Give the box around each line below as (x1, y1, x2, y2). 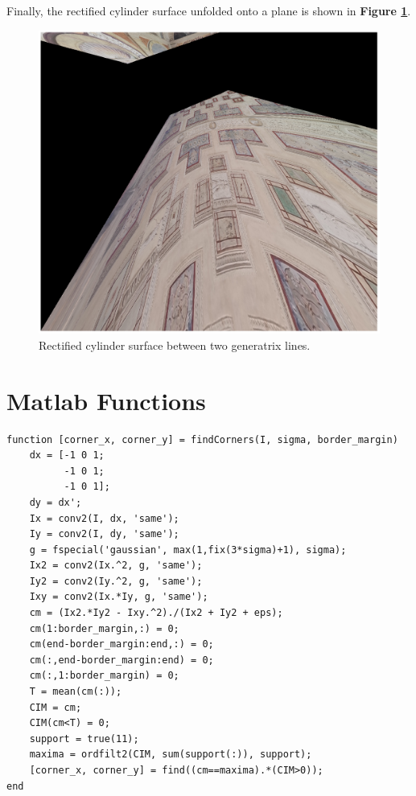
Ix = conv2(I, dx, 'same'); (29, 512, 179, 524)
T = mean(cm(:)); (29, 686, 122, 698)
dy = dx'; (29, 496, 82, 508)
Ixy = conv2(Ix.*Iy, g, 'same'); (29, 591, 208, 603)
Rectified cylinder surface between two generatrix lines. (39, 336, 311, 353)
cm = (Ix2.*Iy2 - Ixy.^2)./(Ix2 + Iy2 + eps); (29, 607, 283, 619)
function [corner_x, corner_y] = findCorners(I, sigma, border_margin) (6, 433, 398, 445)
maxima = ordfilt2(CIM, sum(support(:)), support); (29, 749, 312, 761)
